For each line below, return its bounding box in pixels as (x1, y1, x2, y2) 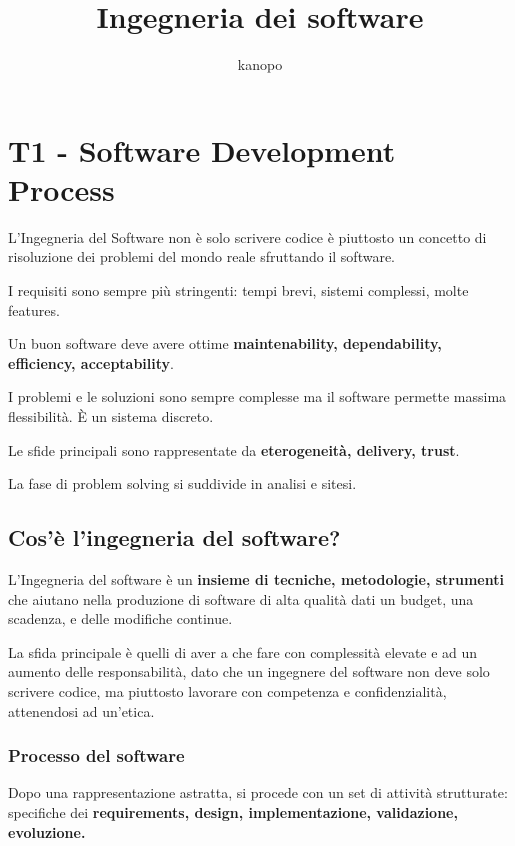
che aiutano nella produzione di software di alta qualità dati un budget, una (8, 588, 474, 609)
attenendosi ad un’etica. (8, 700, 155, 721)
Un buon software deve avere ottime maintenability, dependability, (8, 333, 442, 354)
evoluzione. (8, 821, 86, 842)
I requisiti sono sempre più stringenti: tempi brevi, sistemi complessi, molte (8, 280, 469, 301)
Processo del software (8, 743, 185, 768)
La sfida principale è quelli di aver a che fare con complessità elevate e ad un (8, 641, 478, 662)
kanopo (237, 54, 283, 75)
